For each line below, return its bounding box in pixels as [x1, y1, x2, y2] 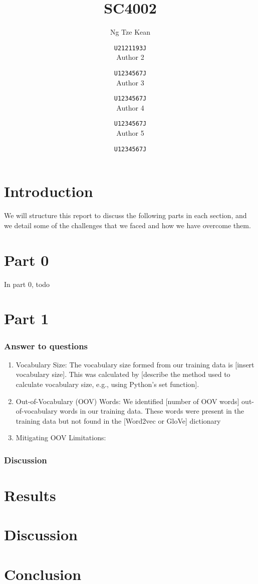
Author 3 [116, 77, 144, 87]
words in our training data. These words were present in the [60, 406, 244, 416]
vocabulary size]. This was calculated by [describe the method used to [16, 369, 230, 379]
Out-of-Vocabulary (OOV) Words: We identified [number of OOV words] [16, 396, 239, 406]
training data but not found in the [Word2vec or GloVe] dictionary [16, 415, 221, 426]
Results [4, 485, 56, 505]
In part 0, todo [4, 278, 50, 289]
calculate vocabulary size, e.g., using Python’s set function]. [16, 379, 199, 389]
